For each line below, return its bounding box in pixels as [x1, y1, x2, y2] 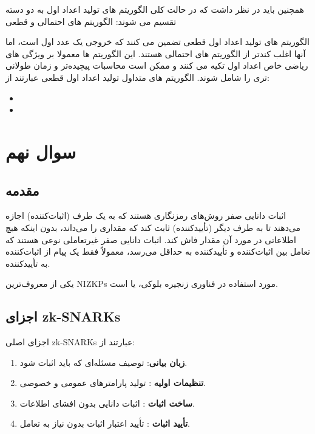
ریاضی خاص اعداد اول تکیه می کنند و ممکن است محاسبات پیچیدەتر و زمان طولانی [5, 59, 308, 72]
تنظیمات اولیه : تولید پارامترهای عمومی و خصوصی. [19, 376, 206, 389]
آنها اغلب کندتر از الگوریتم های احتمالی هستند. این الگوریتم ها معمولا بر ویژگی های [5, 47, 306, 60]
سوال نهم [5, 139, 76, 164]
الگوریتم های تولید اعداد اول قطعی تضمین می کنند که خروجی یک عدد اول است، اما [5, 35, 310, 48]
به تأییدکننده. [5, 257, 50, 269]
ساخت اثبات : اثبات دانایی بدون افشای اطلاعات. [19, 396, 195, 409]
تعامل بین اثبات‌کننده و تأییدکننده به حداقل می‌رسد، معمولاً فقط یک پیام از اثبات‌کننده [5, 245, 310, 258]
